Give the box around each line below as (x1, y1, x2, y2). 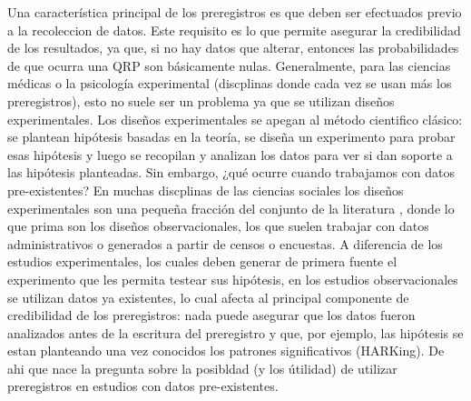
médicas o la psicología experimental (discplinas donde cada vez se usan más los (7, 74, 452, 93)
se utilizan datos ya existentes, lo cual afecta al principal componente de (7, 287, 409, 306)
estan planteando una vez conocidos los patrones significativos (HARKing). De (7, 341, 445, 360)
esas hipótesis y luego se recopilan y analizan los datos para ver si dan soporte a (7, 145, 453, 164)
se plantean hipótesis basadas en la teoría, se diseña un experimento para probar (7, 127, 456, 146)
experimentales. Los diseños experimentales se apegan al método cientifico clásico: (7, 109, 463, 128)
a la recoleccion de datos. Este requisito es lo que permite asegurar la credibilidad (7, 20, 461, 39)
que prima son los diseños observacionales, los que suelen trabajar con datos (7, 216, 429, 236)
